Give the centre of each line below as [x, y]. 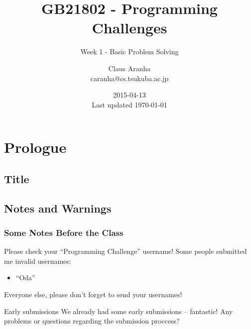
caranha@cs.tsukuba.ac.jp [129, 78]
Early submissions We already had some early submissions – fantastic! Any [119, 311]
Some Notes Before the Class [64, 232]
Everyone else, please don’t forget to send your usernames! [93, 294]
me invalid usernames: [38, 261]
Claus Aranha [129, 68]
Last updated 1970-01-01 [129, 104]
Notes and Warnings [58, 208]
